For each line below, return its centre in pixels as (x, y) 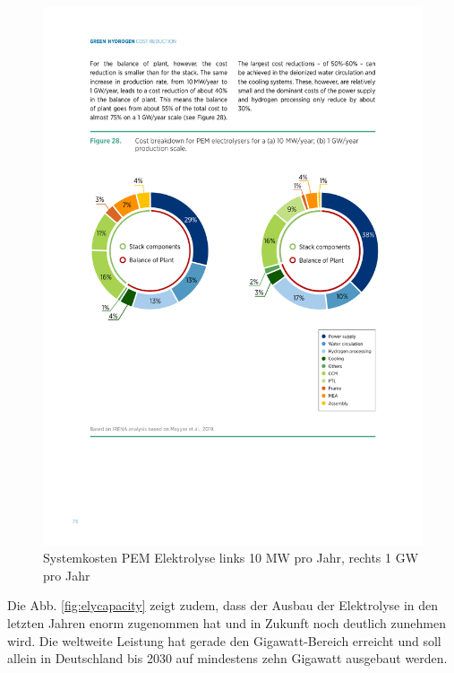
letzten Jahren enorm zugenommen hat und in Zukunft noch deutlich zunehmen (227, 623)
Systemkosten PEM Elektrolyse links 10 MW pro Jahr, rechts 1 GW (231, 558)
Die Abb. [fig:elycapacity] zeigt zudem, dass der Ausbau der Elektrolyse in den (223, 605)
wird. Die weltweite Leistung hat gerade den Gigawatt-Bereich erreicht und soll (224, 640)
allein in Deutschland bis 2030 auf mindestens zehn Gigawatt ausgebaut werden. (227, 658)
